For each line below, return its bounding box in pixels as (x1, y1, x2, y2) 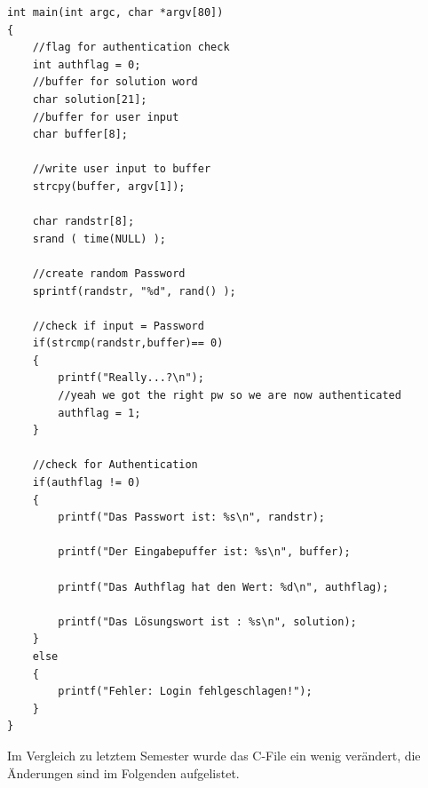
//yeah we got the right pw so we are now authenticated (58, 389, 401, 402)
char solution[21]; (32, 92, 147, 106)
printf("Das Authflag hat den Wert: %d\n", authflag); (58, 580, 389, 593)
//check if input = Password (32, 319, 204, 332)
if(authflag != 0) (32, 476, 141, 490)
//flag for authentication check (32, 41, 230, 54)
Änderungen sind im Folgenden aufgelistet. (7, 763, 240, 782)
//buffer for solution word (32, 76, 198, 89)
